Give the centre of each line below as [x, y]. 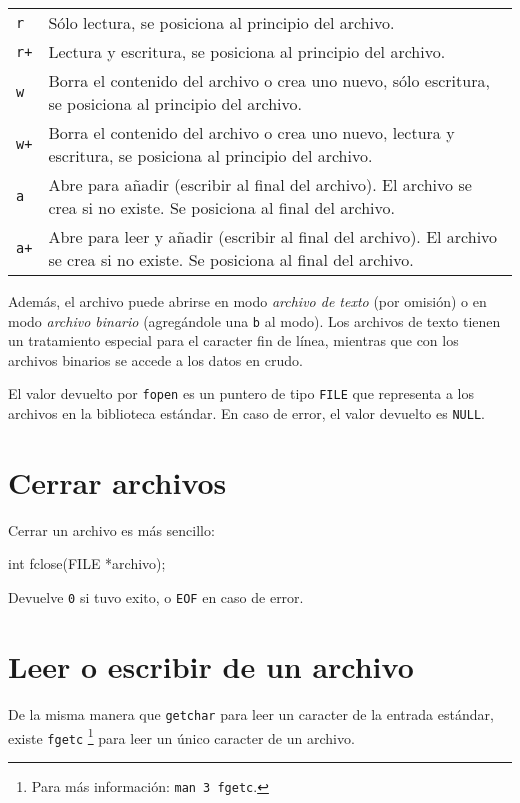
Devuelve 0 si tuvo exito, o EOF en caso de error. [156, 597]
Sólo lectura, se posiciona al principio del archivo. [221, 22]
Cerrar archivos [117, 481]
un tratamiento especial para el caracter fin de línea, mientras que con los [233, 340]
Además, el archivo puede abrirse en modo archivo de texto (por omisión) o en [247, 301]
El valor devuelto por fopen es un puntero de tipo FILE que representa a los [241, 393]
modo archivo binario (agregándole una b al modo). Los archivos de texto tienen [254, 320]
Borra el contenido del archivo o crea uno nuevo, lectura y [251, 132]
